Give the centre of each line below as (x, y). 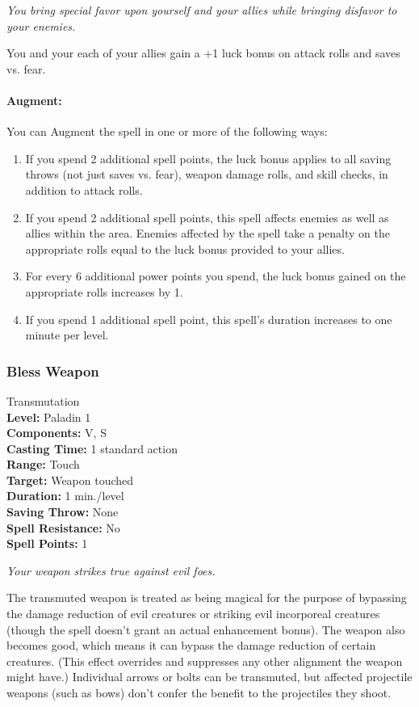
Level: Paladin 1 (49, 417)
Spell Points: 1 (47, 543)
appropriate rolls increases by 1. (104, 291)
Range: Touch (43, 464)
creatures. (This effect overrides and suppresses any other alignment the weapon (205, 661)
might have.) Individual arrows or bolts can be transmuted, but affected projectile (209, 677)
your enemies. (41, 25)
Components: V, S (57, 433)
